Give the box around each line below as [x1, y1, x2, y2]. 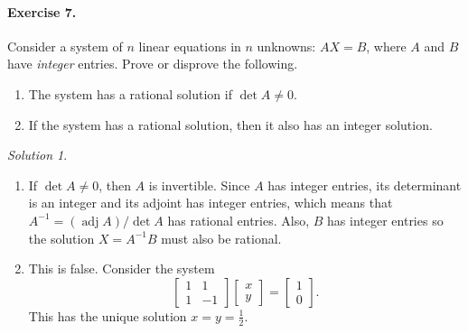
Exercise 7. [7, 2, 77, 21]
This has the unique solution [28, 306, 187, 325]
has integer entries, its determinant [267, 175, 462, 194]
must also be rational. [161, 228, 282, 247]
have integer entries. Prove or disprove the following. [7, 54, 298, 73]
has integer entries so [327, 210, 444, 229]
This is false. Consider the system [28, 259, 215, 278]
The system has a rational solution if [28, 84, 232, 103]
